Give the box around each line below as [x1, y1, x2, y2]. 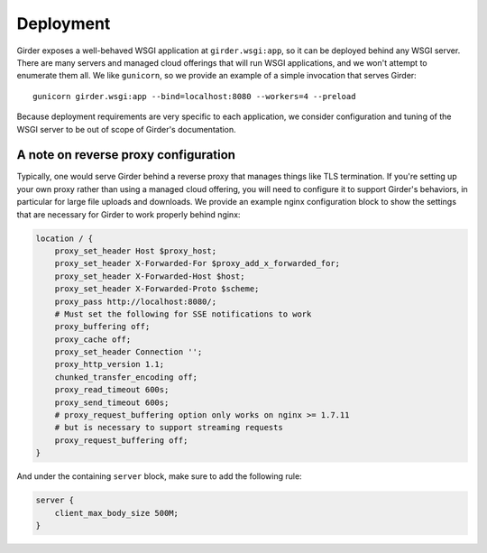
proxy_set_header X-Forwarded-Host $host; [54, 271, 245, 281]
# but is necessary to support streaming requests [54, 422, 283, 433]
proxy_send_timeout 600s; [54, 397, 170, 408]
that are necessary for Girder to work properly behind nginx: [16, 208, 241, 220]
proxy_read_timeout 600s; [54, 384, 170, 395]
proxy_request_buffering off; [54, 435, 188, 446]
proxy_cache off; [54, 334, 132, 345]
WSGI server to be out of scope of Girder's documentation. [16, 124, 236, 134]
